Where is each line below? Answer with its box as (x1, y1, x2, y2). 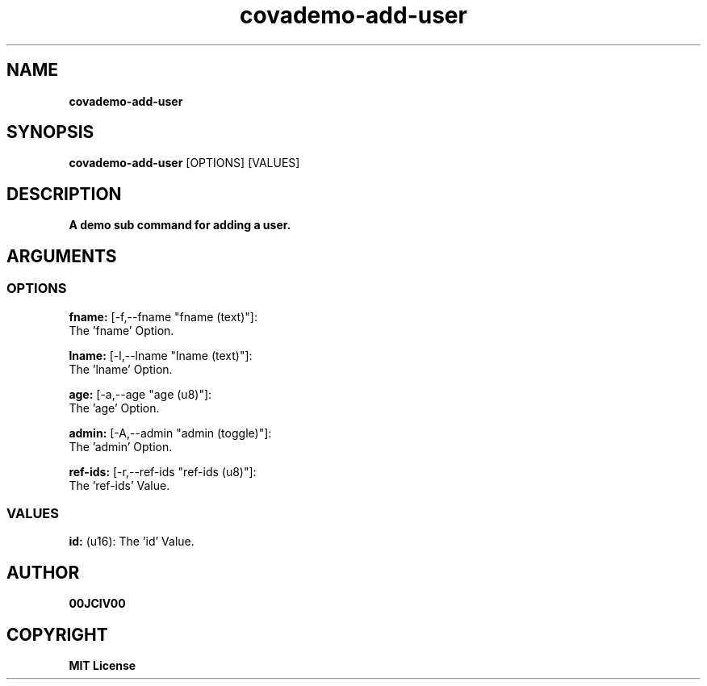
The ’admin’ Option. (69, 439, 173, 454)
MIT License (69, 658, 136, 672)
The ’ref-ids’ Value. (69, 478, 170, 492)
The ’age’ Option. (69, 400, 160, 415)
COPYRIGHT (6, 624, 108, 645)
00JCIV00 (69, 596, 126, 611)
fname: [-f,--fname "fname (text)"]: (69, 309, 257, 324)
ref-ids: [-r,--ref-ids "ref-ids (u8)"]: (69, 464, 257, 479)
